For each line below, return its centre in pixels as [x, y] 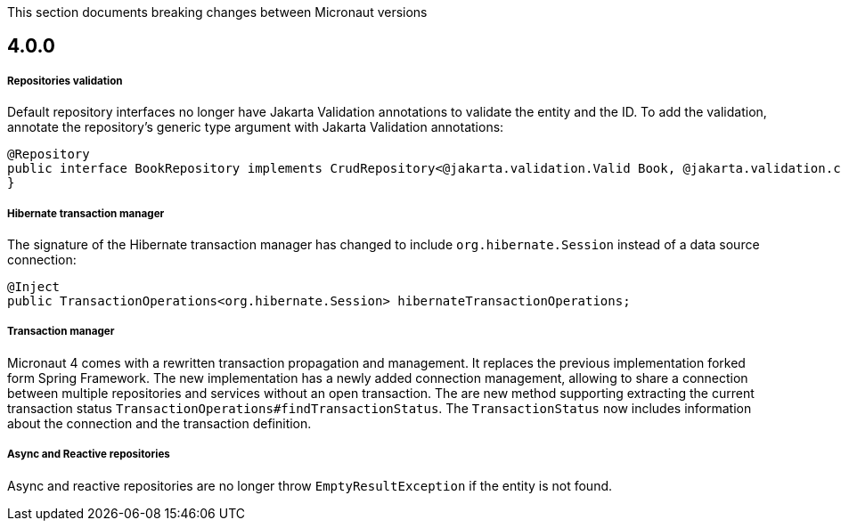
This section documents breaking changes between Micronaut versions [217, 12]
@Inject [34, 286]
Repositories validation [65, 81]
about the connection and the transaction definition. [159, 423]
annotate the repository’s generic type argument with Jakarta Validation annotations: [256, 127]
